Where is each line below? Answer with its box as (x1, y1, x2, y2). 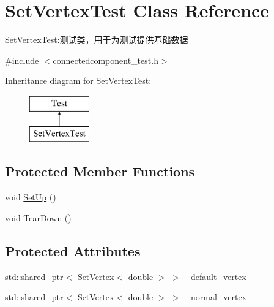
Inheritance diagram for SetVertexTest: (5, 74, 152, 87)
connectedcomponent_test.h (53, 53, 158, 66)
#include (5, 53, 39, 66)
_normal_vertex (184, 290, 247, 303)
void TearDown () (5, 211, 72, 224)
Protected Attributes (5, 241, 141, 260)
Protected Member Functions (5, 162, 195, 181)
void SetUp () (5, 191, 56, 203)
